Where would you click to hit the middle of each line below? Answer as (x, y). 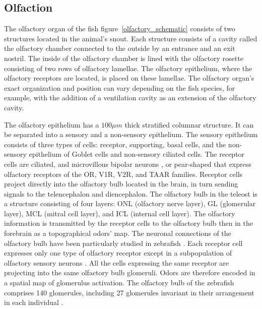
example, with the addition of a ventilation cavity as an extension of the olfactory (130, 98)
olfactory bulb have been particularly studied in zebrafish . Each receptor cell (123, 243)
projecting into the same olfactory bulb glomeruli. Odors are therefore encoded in (130, 272)
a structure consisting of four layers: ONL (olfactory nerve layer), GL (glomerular (130, 203)
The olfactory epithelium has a (52, 124)
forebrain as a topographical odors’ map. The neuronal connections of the (118, 233)
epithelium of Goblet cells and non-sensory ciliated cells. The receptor (137, 154)
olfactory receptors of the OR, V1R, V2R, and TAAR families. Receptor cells (123, 174)
